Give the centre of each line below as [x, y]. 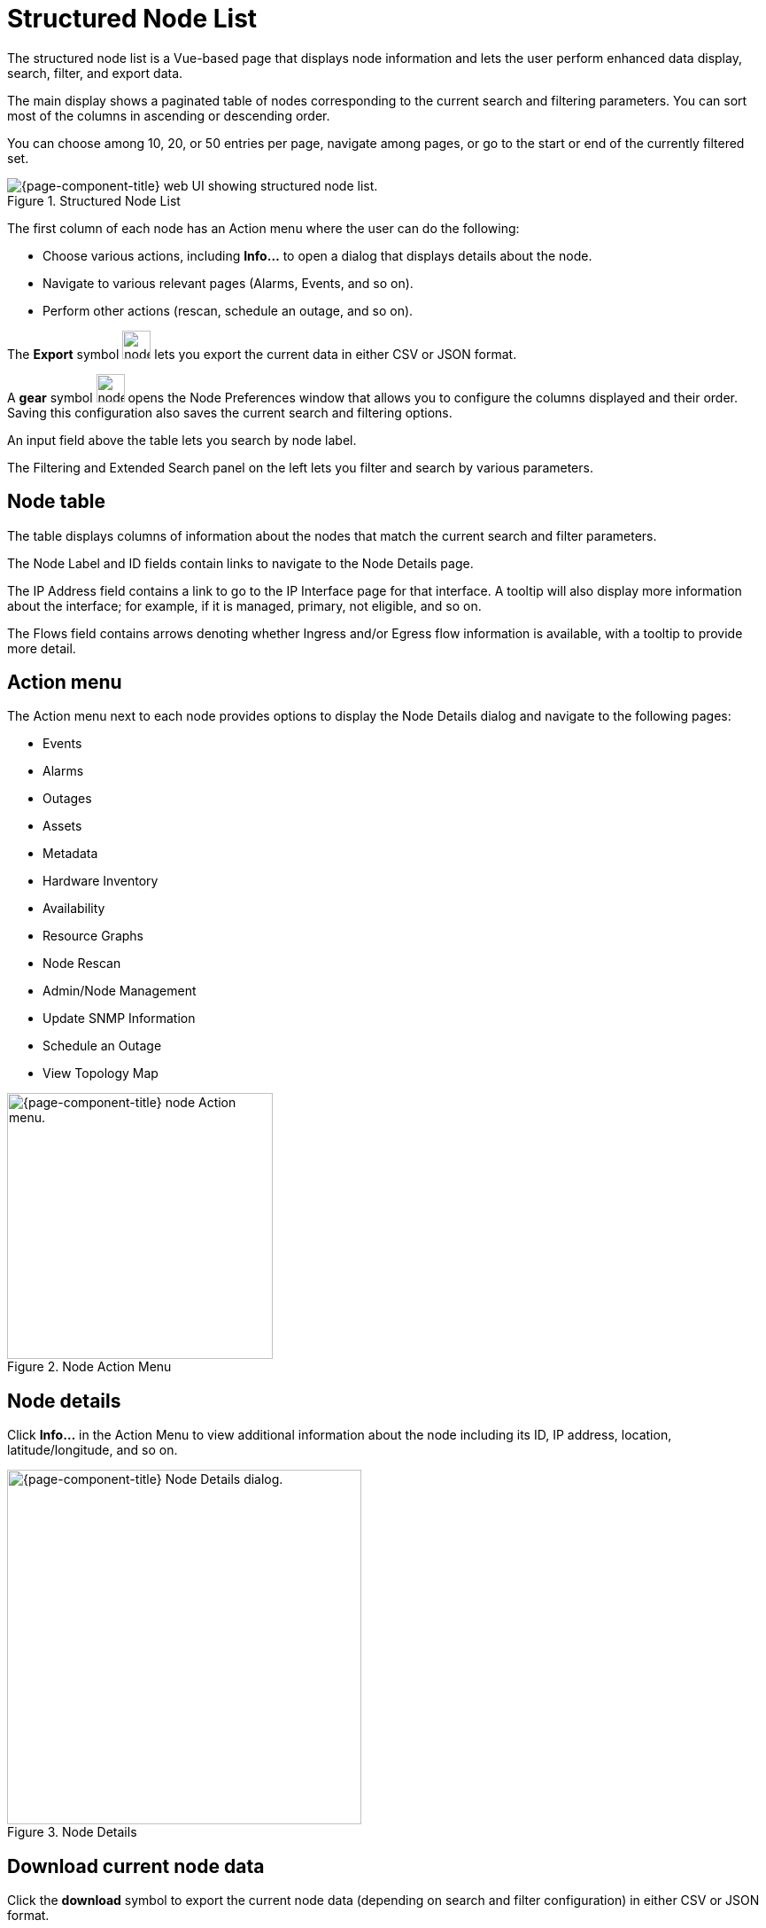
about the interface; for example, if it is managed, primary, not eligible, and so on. [244, 605]
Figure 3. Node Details [72, 1832]
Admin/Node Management [120, 991]
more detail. [42, 648]
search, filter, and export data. [95, 73]
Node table [57, 502]
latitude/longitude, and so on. [93, 1450]
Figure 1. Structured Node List [94, 200]
